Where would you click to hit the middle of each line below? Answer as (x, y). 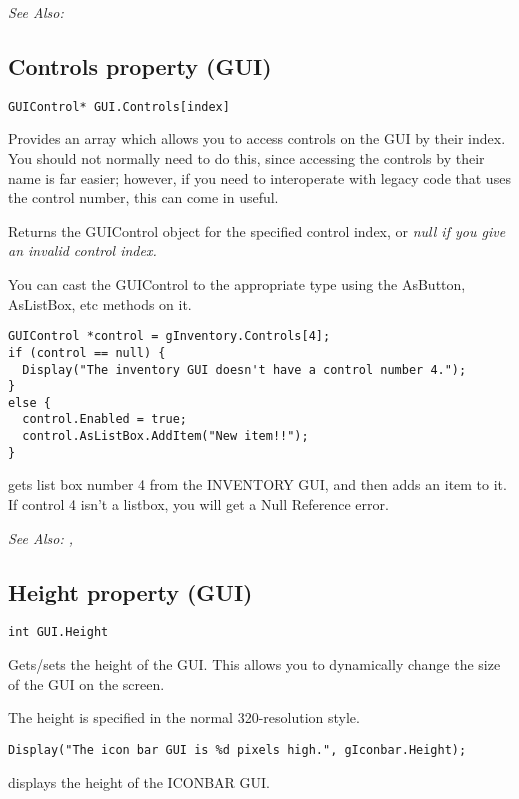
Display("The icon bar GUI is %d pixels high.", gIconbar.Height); (237, 749)
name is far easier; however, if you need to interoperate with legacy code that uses (259, 177)
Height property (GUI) (130, 591)
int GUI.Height (58, 632)
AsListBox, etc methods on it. (100, 303)
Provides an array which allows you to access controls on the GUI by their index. (257, 138)
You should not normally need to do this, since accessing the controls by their (246, 158)
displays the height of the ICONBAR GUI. (139, 781)
